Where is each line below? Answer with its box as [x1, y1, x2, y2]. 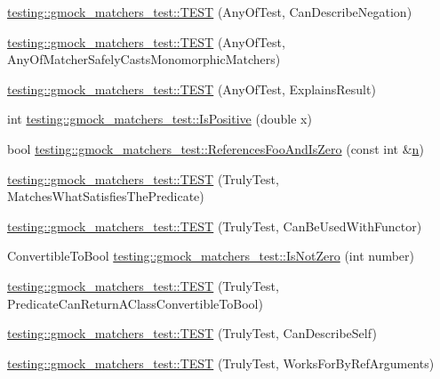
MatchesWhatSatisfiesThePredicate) [7, 187, 204, 206]
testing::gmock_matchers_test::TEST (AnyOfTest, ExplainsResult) [7, 79, 376, 98]
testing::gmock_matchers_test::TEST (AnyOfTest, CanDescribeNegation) [7, 3, 412, 20]
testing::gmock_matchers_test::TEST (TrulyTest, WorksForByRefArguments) [7, 353, 435, 372]
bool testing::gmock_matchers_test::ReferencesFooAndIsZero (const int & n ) [7, 139, 424, 157]
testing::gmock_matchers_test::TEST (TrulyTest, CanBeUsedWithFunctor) [7, 216, 422, 235]
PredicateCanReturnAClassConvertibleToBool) [7, 294, 263, 312]
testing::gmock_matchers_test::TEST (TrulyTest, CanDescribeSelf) [7, 324, 377, 343]
